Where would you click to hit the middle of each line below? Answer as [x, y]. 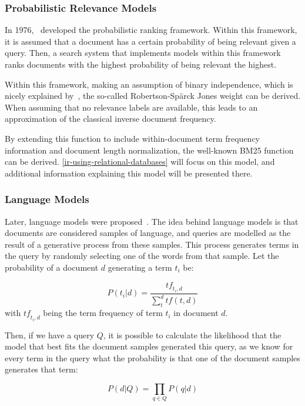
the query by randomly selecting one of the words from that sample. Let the [142, 256]
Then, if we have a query [50, 335]
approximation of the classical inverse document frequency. [110, 119]
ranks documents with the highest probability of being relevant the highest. [141, 64]
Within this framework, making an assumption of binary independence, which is [149, 84]
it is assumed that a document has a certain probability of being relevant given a [150, 41]
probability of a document [52, 267]
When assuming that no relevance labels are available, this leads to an [131, 107]
